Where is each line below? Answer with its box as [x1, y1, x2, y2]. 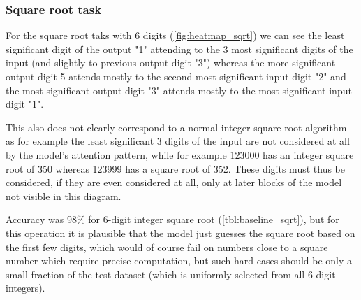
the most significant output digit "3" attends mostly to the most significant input [6, 83, 352, 97]
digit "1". [6, 97, 44, 111]
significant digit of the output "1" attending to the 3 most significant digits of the [6, 41, 353, 56]
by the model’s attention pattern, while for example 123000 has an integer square [6, 147, 354, 162]
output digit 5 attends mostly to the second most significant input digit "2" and [6, 69, 346, 83]
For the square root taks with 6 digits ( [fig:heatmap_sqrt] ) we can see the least [6, 28, 345, 43]
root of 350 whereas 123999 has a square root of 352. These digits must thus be [6, 161, 345, 176]
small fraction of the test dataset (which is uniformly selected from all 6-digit [6, 266, 336, 281]
